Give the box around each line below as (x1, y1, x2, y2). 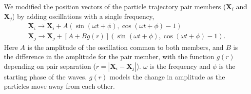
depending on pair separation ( (4, 61, 96, 71)
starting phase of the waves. (4, 71, 87, 81)
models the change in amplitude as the (110, 71, 225, 81)
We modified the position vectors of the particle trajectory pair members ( (4, 1, 226, 11)
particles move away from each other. (4, 81, 115, 91)
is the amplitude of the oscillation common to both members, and (27, 42, 224, 52)
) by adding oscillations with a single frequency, (12, 11, 154, 21)
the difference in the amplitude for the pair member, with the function (4, 51, 214, 62)
